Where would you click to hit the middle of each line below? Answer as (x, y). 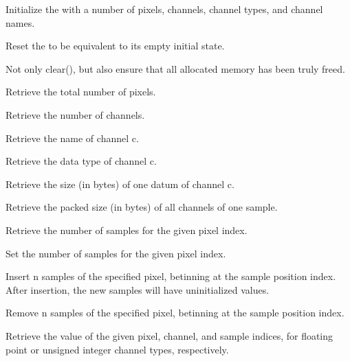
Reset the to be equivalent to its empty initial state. (115, 46)
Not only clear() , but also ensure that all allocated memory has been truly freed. (175, 68)
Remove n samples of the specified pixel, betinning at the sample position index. (175, 313)
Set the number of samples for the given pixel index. (116, 253)
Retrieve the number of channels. (75, 114)
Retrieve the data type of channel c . (81, 161)
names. (20, 22)
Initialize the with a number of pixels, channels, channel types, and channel (164, 9)
